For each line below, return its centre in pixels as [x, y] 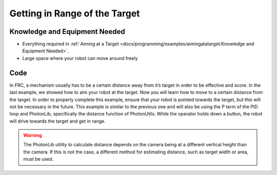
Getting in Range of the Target [75, 13]
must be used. [38, 159]
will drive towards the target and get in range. [57, 121]
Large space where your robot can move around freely [80, 58]
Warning [33, 135]
